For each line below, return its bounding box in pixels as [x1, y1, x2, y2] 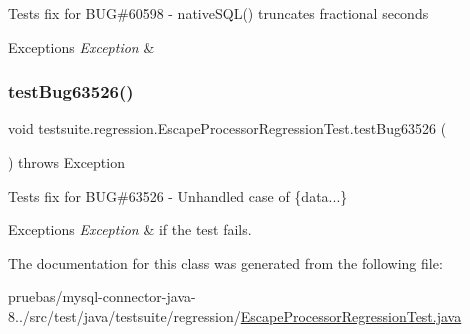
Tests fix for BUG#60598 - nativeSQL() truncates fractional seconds [8, 3, 429, 23]
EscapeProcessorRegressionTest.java [240, 305, 462, 326]
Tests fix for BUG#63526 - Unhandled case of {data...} [8, 185, 348, 206]
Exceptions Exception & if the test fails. [8, 219, 252, 240]
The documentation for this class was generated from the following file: [8, 252, 443, 273]
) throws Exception [8, 152, 125, 172]
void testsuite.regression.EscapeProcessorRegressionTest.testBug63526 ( [8, 118, 447, 139]
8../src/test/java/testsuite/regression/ [8, 305, 241, 326]
